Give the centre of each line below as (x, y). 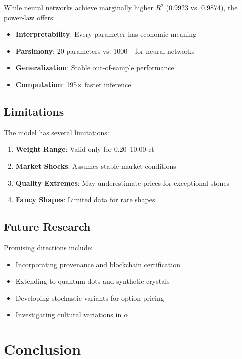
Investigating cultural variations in (69, 315)
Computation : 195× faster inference (73, 84)
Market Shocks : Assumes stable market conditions (96, 166)
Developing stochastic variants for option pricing (90, 298)
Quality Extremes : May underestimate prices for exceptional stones (123, 183)
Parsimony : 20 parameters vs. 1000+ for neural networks (105, 51)
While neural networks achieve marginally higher (79, 7)
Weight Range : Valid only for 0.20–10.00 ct (85, 149)
